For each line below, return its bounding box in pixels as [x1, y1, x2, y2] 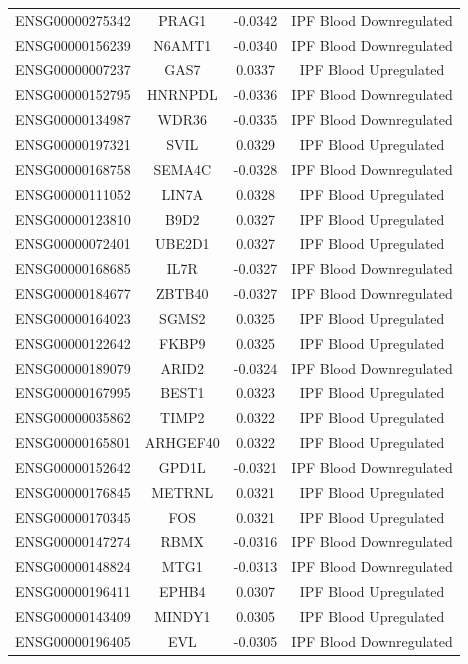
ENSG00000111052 [15, 183, 131, 204]
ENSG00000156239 [15, 34, 131, 55]
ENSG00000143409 [15, 606, 131, 626]
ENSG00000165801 [15, 432, 131, 453]
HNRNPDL [146, 84, 218, 105]
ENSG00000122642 [15, 332, 131, 353]
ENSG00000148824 [15, 556, 131, 577]
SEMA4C [153, 158, 212, 179]
